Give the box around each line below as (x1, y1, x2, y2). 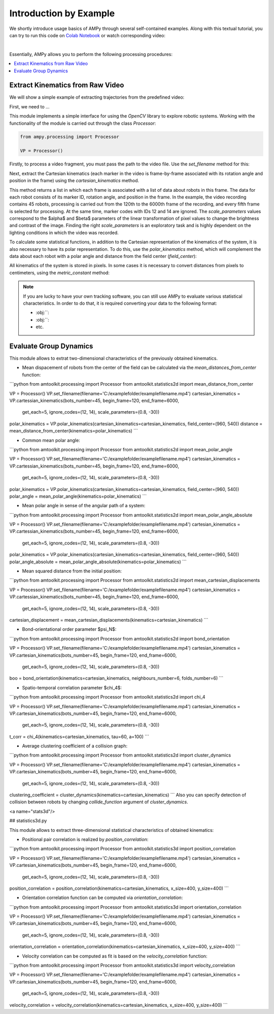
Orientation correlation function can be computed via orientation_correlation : (22, 894, 183, 901)
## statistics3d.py (9, 818, 47, 824)
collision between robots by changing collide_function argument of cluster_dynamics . (9, 799, 188, 805)
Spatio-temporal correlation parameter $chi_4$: (22, 684, 122, 690)
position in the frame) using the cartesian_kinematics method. (9, 178, 140, 184)
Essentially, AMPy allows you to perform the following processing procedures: (9, 51, 173, 57)
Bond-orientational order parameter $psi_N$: (22, 626, 117, 632)
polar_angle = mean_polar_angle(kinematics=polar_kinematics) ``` (9, 493, 147, 499)
